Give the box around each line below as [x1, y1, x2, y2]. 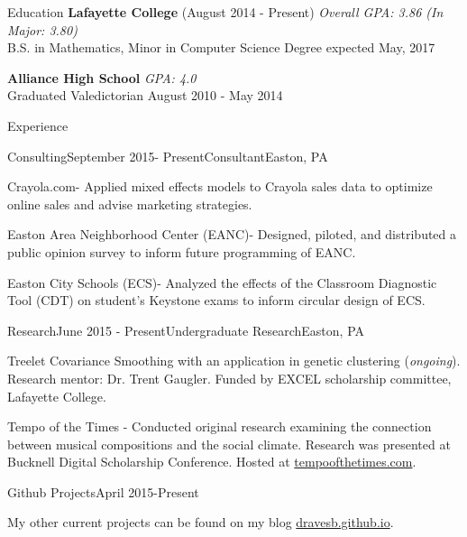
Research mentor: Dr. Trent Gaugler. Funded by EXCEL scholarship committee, [7, 368, 452, 387]
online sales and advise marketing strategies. [7, 194, 252, 213]
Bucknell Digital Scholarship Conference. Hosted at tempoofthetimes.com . [7, 452, 417, 471]
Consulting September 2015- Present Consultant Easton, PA [7, 146, 328, 165]
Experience [7, 116, 69, 134]
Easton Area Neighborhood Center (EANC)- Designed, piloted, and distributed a [7, 225, 457, 244]
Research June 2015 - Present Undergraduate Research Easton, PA [7, 320, 365, 339]
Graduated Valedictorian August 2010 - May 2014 [7, 86, 283, 105]
